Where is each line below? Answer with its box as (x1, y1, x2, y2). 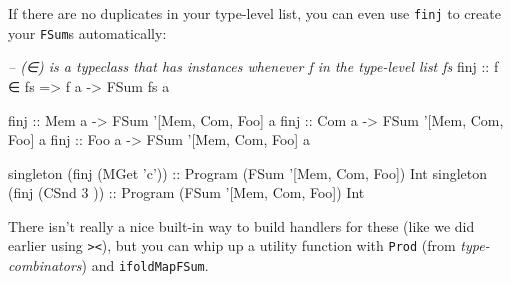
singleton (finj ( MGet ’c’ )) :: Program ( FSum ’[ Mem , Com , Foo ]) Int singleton (8, 162, 488, 183)
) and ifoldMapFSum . (81, 255, 209, 276)
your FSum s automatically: (8, 22, 167, 43)
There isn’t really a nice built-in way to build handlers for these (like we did (8, 215, 475, 236)
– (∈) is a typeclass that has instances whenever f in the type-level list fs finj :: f (8, 56, 499, 77)
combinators (8, 255, 82, 276)
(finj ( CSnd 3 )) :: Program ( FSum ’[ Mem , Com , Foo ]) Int (8, 182, 365, 203)
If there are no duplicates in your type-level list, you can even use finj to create (8, 3, 501, 23)
